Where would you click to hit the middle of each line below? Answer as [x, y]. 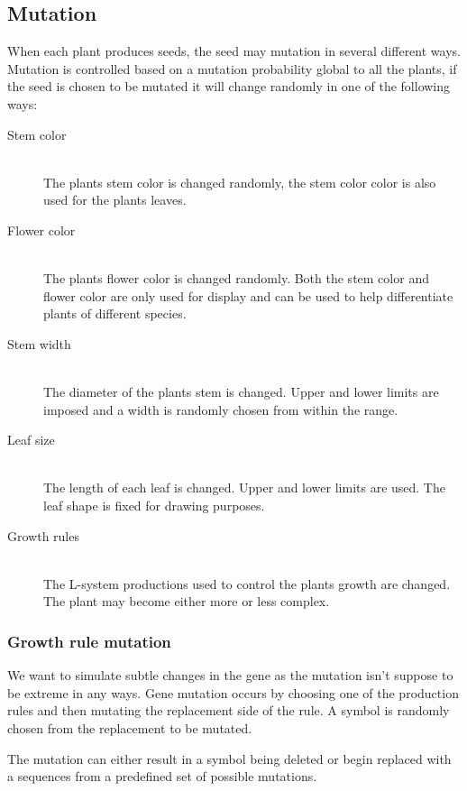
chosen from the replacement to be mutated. [130, 728]
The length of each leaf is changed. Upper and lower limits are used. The [244, 487]
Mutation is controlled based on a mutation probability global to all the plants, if [232, 68]
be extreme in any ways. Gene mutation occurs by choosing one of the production [233, 692]
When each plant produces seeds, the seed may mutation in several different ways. [234, 51]
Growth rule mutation [89, 641]
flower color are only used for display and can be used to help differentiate [248, 295]
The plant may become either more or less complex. [187, 601]
